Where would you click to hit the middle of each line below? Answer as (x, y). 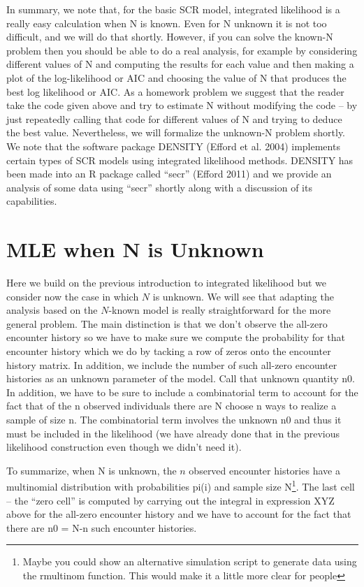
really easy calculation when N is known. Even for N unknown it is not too (167, 23)
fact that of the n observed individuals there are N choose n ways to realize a (172, 406)
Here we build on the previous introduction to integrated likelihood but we (166, 283)
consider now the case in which (73, 296)
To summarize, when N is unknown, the (92, 470)
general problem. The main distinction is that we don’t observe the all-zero (167, 323)
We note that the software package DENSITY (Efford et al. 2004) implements (173, 146)
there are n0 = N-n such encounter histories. (102, 527)
